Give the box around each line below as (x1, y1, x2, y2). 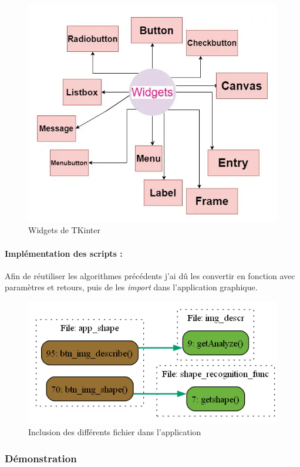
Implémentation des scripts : (5, 247, 123, 259)
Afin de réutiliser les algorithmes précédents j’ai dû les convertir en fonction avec (5, 269, 295, 281)
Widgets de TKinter (28, 224, 101, 236)
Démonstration (5, 451, 77, 465)
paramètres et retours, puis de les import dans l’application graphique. (5, 281, 258, 293)
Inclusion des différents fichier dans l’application (28, 426, 201, 438)
